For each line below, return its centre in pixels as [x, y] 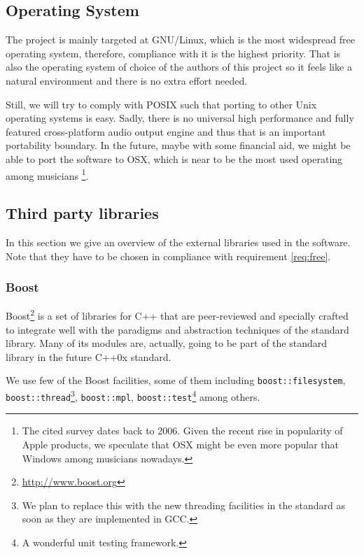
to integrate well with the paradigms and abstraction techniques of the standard [177, 329]
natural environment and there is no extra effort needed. [127, 80]
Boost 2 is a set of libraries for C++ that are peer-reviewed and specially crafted [177, 315]
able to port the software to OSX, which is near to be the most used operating [174, 158]
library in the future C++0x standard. [89, 356]
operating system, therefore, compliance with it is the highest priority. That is [173, 53]
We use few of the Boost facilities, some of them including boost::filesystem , [176, 380]
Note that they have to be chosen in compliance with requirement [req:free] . [168, 256]
